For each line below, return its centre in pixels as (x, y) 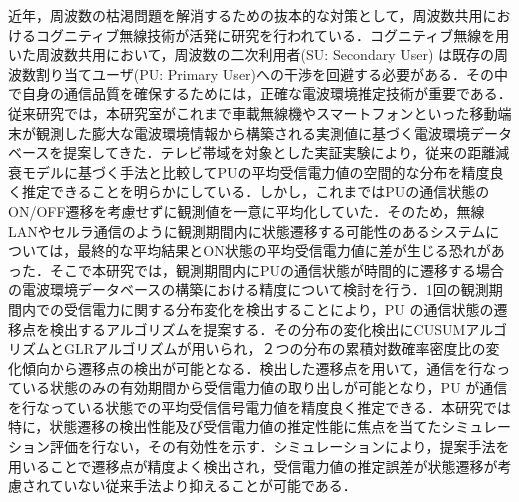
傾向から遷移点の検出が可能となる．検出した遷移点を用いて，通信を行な (259, 367)
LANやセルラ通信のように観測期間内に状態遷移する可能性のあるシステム (247, 230)
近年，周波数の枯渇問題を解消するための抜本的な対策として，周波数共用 (245, 15)
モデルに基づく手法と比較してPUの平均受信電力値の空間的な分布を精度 (255, 171)
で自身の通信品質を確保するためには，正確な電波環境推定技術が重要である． (260, 93)
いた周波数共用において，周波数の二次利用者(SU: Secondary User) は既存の (251, 54)
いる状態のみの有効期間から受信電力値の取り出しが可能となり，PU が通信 (264, 387)
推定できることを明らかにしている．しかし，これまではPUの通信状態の (255, 191)
